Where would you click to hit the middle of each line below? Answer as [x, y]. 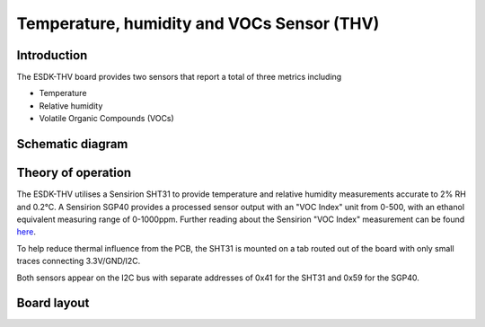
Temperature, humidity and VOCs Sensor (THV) [198, 23]
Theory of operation [74, 173]
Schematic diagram [72, 144]
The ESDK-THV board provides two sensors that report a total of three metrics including [179, 77]
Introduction [52, 55]
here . [26, 232]
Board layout [53, 303]
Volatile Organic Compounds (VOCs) [106, 119]
